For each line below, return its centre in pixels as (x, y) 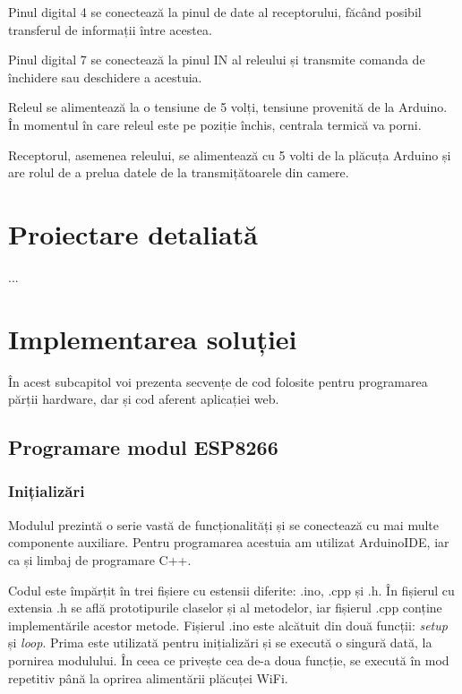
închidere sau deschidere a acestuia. (105, 77)
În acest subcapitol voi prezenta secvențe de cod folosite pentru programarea (218, 381)
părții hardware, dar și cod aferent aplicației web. (144, 399)
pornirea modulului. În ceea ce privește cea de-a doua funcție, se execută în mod (229, 660)
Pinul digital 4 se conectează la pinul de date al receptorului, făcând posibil (215, 12)
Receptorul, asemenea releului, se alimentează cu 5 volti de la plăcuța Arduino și (230, 154)
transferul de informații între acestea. (110, 29)
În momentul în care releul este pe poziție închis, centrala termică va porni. (215, 124)
